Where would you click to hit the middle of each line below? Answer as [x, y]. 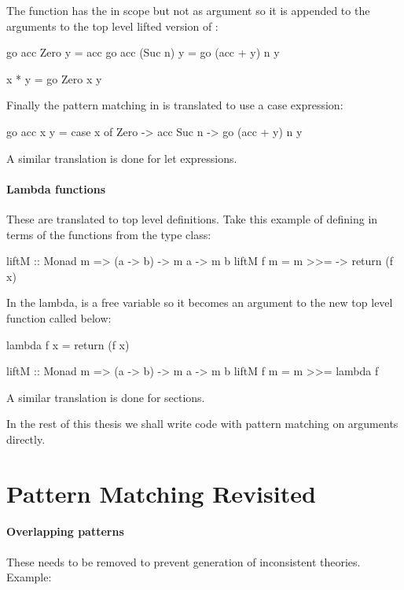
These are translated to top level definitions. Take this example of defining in [192, 218]
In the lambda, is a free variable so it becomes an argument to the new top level [200, 302]
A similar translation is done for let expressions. [122, 158]
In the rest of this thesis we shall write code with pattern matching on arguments [202, 424]
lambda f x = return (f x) [68, 344]
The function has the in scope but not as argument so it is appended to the [188, 10]
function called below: [59, 317]
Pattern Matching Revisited [161, 493]
